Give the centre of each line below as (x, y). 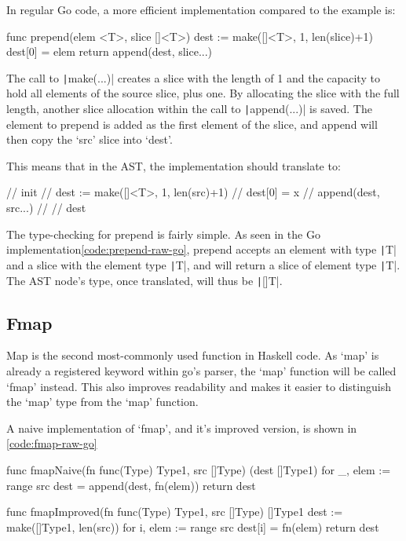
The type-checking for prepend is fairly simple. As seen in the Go (163, 234)
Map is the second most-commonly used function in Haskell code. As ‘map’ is (193, 355)
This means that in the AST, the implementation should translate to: (174, 165)
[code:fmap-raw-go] (52, 443)
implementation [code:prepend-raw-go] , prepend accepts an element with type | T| (201, 249)
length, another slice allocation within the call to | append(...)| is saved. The (189, 109)
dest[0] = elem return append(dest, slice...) (110, 51)
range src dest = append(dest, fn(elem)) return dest (131, 485)
